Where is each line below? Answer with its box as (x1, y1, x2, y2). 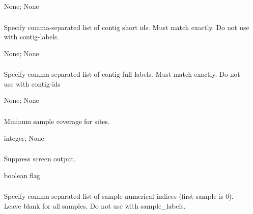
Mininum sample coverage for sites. (4, 116, 110, 126)
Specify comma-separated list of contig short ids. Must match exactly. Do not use (4, 22, 249, 32)
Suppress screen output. (4, 153, 76, 164)
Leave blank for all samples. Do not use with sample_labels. (4, 200, 186, 211)
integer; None (4, 132, 44, 143)
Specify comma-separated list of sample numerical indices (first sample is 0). (4, 191, 234, 201)
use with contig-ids (4, 78, 60, 89)
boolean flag (4, 170, 40, 180)
